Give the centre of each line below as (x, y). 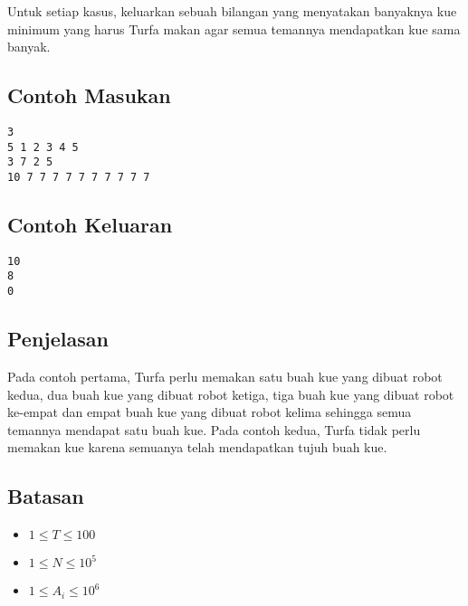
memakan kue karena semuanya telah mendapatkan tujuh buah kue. (197, 447)
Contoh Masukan (89, 95)
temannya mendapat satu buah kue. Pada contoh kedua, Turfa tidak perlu (214, 429)
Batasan (46, 496)
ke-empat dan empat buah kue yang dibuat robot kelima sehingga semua (210, 412)
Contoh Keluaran (90, 224)
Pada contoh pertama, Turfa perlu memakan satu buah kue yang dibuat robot (225, 376)
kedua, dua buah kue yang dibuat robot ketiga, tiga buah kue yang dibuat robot (231, 394)
